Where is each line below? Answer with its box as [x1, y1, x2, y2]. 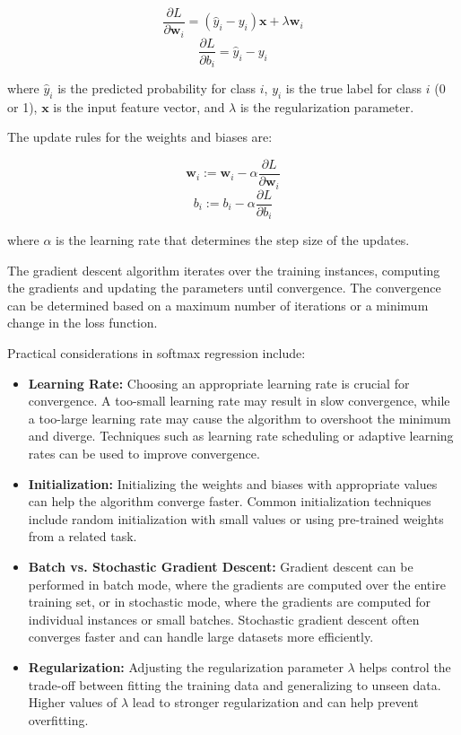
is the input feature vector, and [53, 97, 225, 116]
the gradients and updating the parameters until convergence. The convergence [7, 278, 441, 297]
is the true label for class [285, 79, 422, 98]
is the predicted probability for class [57, 79, 257, 98]
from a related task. [28, 527, 137, 546]
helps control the [359, 657, 451, 676]
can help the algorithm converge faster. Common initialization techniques [28, 492, 431, 511]
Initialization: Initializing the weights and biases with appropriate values [28, 474, 438, 493]
